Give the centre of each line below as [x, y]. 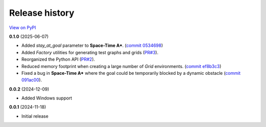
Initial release [35, 116]
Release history [42, 13]
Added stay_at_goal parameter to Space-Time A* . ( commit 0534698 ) [92, 46]
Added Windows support [47, 98]
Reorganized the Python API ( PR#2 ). [58, 60]
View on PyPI [23, 28]
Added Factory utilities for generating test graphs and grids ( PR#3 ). [90, 52]
